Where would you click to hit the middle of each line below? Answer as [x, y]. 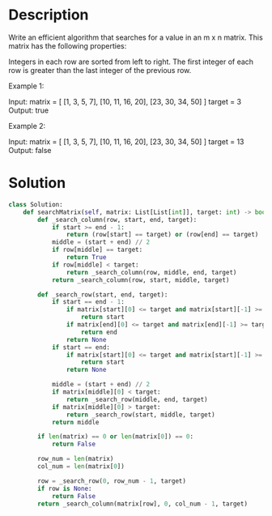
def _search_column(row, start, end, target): [117, 220]
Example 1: [26, 86]
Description [49, 15]
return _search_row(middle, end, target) [137, 399]
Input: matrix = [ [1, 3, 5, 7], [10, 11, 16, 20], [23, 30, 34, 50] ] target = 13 [126, 141]
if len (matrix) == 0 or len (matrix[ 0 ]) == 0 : [116, 437]
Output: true [29, 110]
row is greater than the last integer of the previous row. [100, 70]
